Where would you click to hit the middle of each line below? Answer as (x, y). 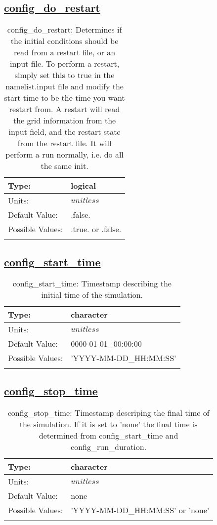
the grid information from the (65, 121)
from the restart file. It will (65, 143)
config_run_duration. (109, 446)
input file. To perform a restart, (65, 64)
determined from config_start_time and (108, 435)
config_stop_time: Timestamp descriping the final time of (108, 412)
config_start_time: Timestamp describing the (92, 283)
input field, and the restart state (65, 132)
